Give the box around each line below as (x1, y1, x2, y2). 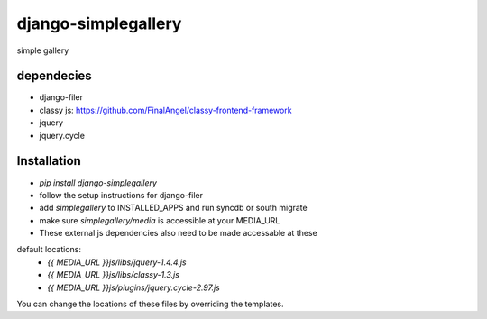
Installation (16, 153, 81, 169)
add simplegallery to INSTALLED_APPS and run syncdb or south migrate (39, 203, 308, 214)
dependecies (16, 68, 92, 84)
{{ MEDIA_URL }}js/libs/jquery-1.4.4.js (47, 257, 187, 268)
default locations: (16, 244, 81, 255)
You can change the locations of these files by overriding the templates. (16, 298, 284, 310)
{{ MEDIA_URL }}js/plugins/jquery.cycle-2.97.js (47, 282, 220, 293)
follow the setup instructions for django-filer (39, 189, 203, 200)
